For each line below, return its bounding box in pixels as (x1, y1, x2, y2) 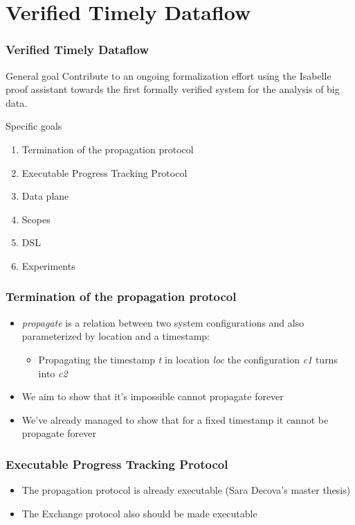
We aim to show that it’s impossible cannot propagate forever (21, 389, 284, 404)
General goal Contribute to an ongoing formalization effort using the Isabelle (6, 68, 331, 83)
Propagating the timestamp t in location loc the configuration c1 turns (38, 352, 338, 366)
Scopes (21, 212, 51, 226)
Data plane (21, 189, 69, 203)
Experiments (21, 258, 75, 273)
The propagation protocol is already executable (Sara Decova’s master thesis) (21, 483, 351, 497)
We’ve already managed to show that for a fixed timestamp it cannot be (21, 412, 329, 427)
